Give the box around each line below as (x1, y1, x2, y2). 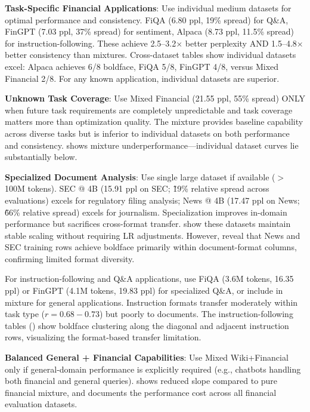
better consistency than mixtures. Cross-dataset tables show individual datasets (5, 48, 296, 61)
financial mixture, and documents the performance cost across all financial (5, 386, 277, 398)
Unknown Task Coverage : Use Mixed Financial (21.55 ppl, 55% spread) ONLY (5, 92, 305, 104)
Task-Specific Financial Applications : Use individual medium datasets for (5, 2, 292, 14)
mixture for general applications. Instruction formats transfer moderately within (5, 296, 298, 308)
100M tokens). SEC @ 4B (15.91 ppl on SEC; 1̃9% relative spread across (5, 182, 269, 195)
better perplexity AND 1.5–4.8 (185, 36, 297, 49)
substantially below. (5, 150, 77, 163)
